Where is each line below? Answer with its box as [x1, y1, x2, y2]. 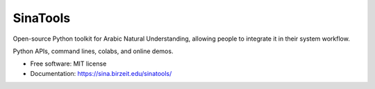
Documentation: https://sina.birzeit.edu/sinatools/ [30, 69, 172, 77]
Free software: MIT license [30, 59, 107, 68]
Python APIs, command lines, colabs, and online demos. [12, 47, 174, 55]
